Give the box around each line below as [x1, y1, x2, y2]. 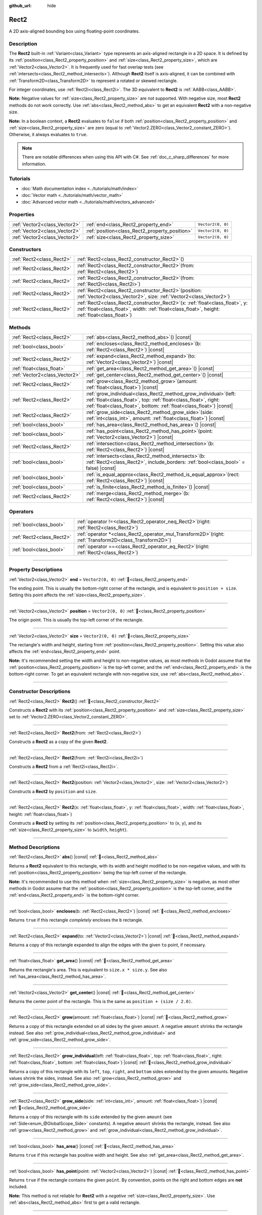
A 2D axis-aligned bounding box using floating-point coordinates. [9, 28, 140, 34]
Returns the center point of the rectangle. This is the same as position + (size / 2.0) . [9, 998, 193, 1004]
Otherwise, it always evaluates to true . [9, 132, 88, 138]
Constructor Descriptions [9, 688, 70, 695]
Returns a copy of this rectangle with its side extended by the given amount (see [9, 1113, 172, 1120]
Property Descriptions [9, 566, 63, 573]
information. [22, 161, 47, 167]
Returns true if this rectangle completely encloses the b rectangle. [9, 917, 143, 923]
